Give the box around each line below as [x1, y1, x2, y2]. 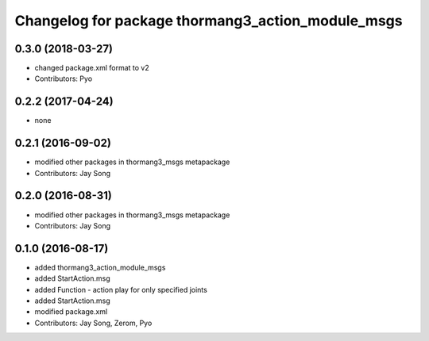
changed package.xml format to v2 [34, 63, 150, 73]
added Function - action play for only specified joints [34, 285, 208, 294]
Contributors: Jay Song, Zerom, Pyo [34, 318, 153, 328]
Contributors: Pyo [34, 74, 93, 83]
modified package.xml [34, 307, 108, 316]
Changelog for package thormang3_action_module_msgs [14, 12, 403, 29]
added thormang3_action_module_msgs [34, 262, 166, 272]
